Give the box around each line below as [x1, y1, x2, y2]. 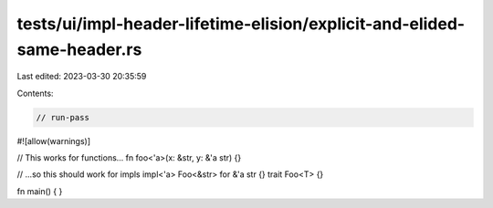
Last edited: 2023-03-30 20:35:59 [16, 71, 147, 82]
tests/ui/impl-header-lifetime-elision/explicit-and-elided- [16, 14, 466, 34]
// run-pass [36, 112, 90, 122]
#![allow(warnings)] [16, 135, 91, 146]
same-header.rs [16, 39, 142, 59]
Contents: [16, 88, 54, 99]
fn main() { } [16, 185, 63, 196]
